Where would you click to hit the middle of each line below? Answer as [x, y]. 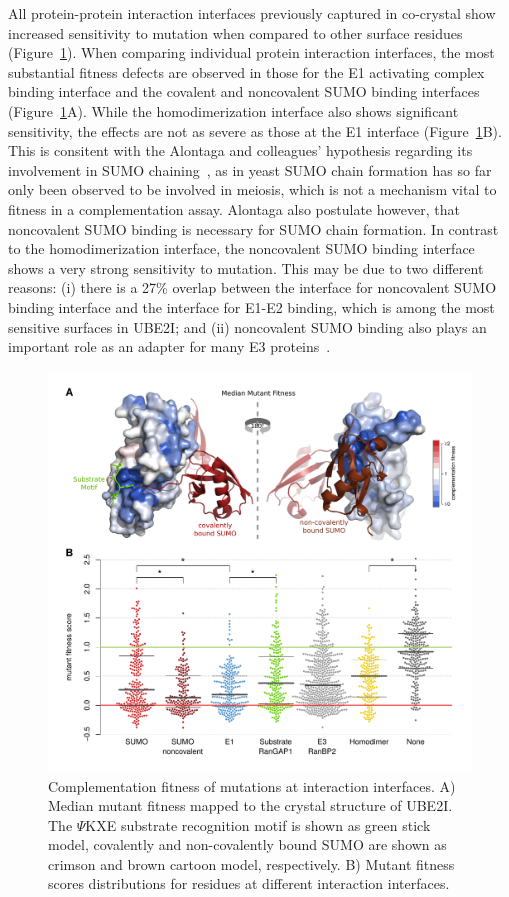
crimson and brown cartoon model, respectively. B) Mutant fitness [251, 863]
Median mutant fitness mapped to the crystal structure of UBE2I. [250, 805]
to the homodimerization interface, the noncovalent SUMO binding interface [241, 248]
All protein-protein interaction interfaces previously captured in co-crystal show [252, 13]
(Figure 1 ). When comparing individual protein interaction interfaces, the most [251, 52]
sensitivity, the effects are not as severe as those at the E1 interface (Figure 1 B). [255, 130]
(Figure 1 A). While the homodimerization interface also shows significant [233, 110]
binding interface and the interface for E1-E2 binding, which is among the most [251, 306]
